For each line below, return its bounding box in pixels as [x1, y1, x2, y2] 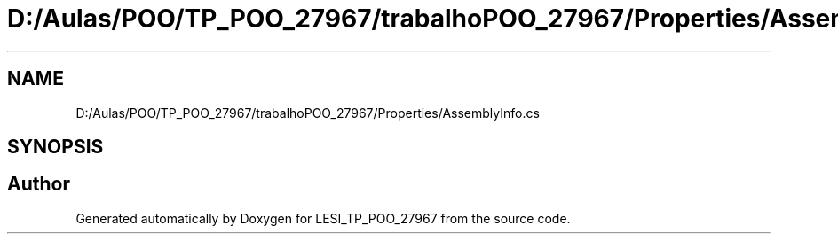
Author [7, 173, 70, 196]
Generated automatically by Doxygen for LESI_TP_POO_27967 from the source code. [75, 210, 571, 226]
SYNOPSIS [7, 136, 104, 159]
